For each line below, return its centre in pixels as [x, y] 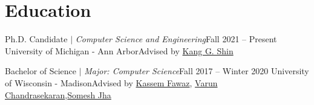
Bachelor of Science [41, 71]
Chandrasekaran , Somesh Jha [58, 94]
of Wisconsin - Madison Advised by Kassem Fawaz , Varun [111, 82]
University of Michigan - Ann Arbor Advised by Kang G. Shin [119, 50]
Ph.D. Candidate [36, 39]
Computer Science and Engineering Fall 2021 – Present [176, 39]
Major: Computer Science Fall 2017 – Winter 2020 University [197, 71]
